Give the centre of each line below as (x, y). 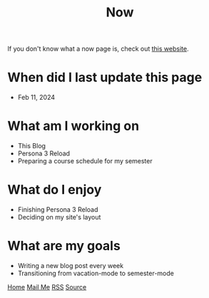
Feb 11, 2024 (36, 98)
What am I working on (73, 126)
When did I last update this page (105, 77)
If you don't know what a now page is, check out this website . (98, 49)
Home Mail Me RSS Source (47, 287)
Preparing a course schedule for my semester (85, 161)
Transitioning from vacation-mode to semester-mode (96, 273)
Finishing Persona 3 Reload (58, 210)
